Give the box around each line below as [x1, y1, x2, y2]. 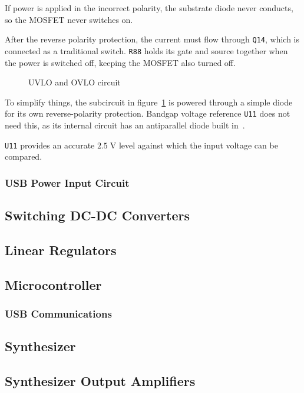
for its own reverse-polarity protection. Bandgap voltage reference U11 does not [5, 107, 290, 120]
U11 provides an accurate [5, 138, 95, 151]
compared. [5, 150, 42, 163]
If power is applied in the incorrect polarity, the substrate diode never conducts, [5, 2, 293, 14]
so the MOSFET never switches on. [5, 13, 133, 25]
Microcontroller [5, 275, 102, 293]
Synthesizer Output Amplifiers [5, 371, 196, 389]
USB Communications [5, 306, 112, 321]
